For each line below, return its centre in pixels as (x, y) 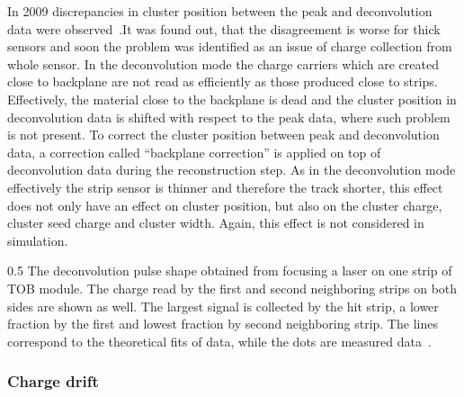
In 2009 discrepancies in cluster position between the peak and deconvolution (220, 11)
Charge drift (53, 381)
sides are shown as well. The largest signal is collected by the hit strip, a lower (223, 306)
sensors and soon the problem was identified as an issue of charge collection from (230, 46)
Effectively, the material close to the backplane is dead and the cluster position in (232, 99)
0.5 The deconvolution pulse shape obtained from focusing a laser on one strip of (230, 271)
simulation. (38, 240)
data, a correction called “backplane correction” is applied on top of (194, 152)
